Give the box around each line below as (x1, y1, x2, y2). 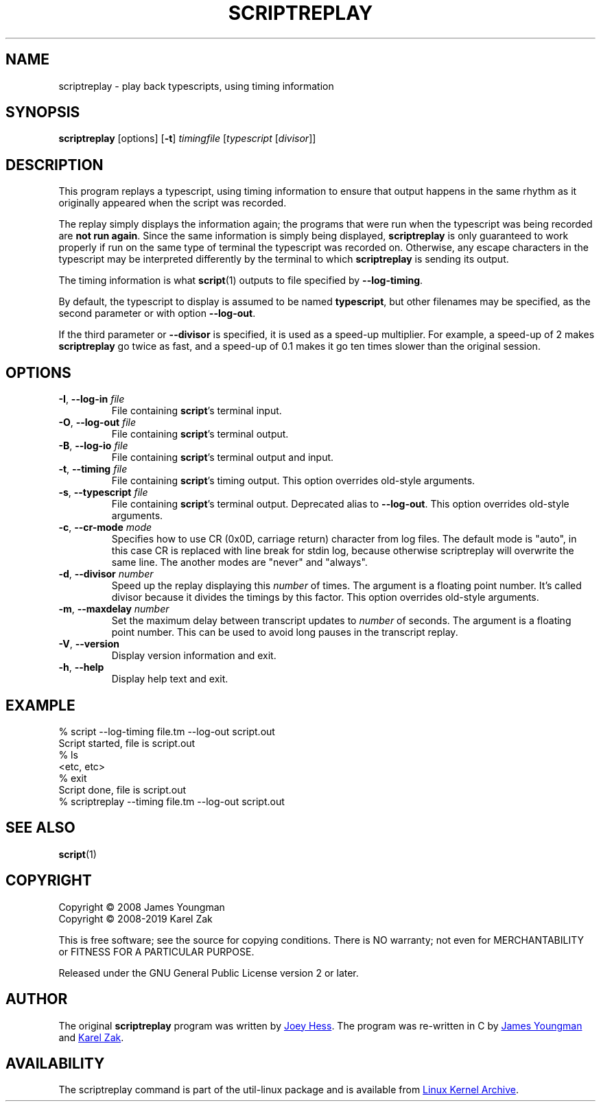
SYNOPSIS (5, 104, 80, 121)
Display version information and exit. (111, 650, 276, 662)
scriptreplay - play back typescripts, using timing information (58, 80, 334, 92)
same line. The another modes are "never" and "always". (111, 556, 368, 569)
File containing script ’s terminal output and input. (111, 451, 334, 464)
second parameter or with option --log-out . (58, 307, 256, 320)
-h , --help (58, 661, 104, 674)
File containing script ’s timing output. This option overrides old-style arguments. (111, 475, 475, 487)
